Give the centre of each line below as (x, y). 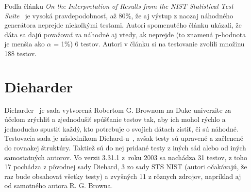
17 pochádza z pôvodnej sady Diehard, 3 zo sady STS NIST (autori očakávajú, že (126, 167)
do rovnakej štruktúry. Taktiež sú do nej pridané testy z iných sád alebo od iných (125, 148)
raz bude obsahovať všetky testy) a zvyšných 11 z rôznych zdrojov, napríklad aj (123, 176)
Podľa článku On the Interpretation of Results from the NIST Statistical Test (119, 6)
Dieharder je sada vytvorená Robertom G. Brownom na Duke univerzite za (118, 110)
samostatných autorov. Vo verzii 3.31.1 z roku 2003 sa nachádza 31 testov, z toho (126, 157)
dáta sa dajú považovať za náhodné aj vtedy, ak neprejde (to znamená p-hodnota (125, 34)
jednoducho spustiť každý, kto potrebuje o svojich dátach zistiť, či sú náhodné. (121, 128)
